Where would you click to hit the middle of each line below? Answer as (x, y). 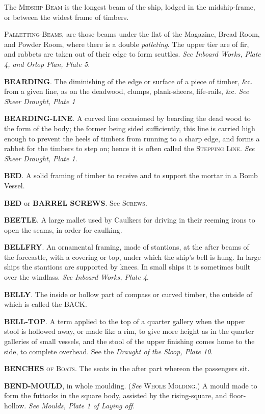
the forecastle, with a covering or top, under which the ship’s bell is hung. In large (132, 257)
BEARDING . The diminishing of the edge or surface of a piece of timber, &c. (128, 81)
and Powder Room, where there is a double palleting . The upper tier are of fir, (127, 44)
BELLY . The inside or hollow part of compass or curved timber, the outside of (128, 294)
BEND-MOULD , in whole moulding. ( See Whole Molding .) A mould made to (131, 385)
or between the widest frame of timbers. (67, 17)
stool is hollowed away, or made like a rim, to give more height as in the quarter (129, 331)
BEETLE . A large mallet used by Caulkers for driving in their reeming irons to (130, 220)
